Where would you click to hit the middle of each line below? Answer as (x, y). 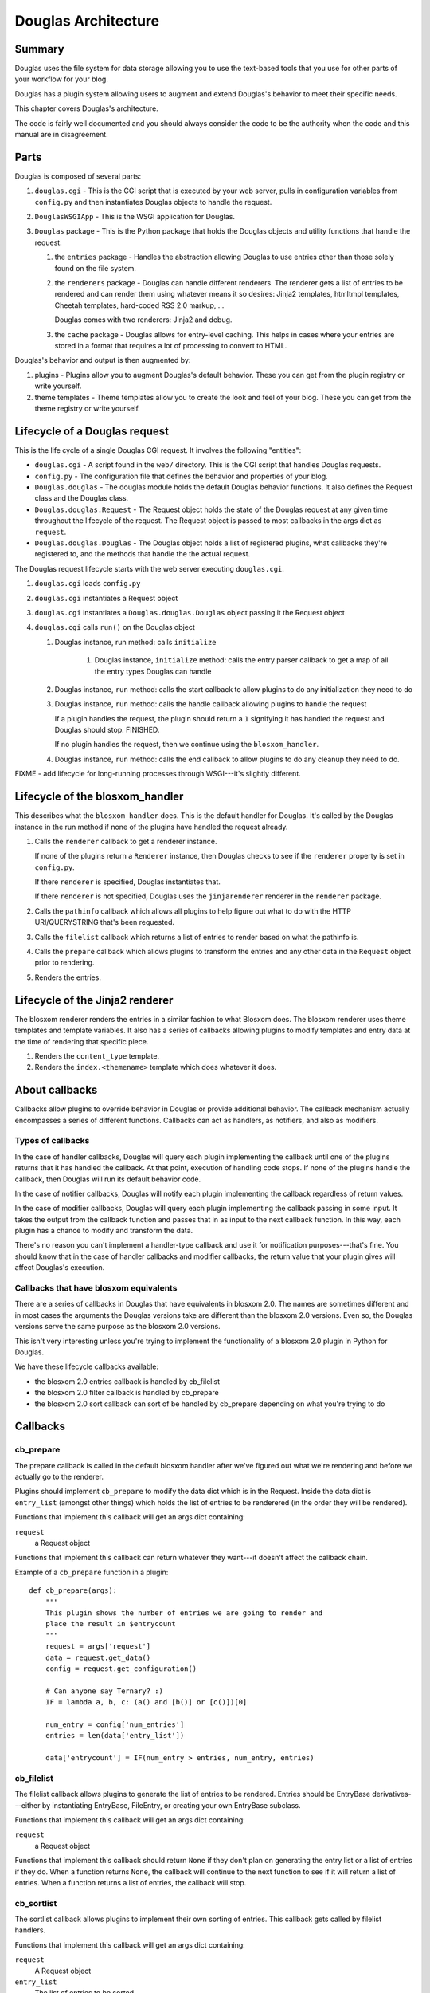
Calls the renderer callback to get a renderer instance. (126, 841)
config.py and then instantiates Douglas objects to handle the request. (153, 202)
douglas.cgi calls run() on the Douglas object (115, 627)
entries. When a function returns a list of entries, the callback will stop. (131, 1882)
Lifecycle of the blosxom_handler (99, 797)
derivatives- (391, 1794)
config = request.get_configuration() (121, 1669)
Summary (39, 49)
